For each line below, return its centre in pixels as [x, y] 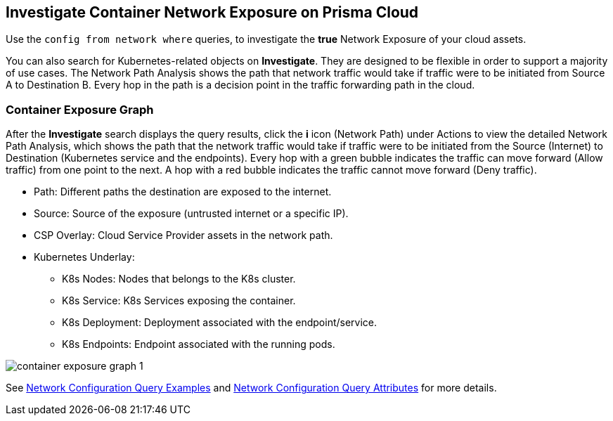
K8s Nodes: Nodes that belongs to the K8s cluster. [179, 279]
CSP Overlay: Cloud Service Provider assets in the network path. [183, 235]
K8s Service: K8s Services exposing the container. [179, 301]
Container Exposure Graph [80, 109]
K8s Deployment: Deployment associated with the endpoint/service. [220, 323]
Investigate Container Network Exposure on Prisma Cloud [212, 12]
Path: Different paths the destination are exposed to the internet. [183, 192]
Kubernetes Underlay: [84, 257]
